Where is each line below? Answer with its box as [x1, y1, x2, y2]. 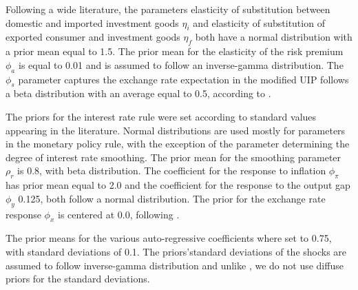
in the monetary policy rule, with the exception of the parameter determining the [6, 136, 350, 151]
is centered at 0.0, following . [57, 207, 180, 221]
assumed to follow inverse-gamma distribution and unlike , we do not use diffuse [6, 258, 344, 272]
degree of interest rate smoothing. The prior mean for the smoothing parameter [6, 149, 341, 164]
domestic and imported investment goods [6, 15, 179, 30]
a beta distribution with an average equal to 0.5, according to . [6, 86, 271, 101]
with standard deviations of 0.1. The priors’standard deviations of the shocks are [6, 244, 347, 258]
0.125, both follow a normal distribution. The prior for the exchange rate [18, 191, 326, 205]
